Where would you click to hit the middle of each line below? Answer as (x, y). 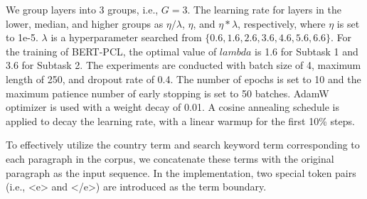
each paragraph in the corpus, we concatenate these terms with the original (170, 158)
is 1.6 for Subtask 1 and (307, 51)
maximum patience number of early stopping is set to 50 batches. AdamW (167, 93)
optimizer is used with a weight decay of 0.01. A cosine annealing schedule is (173, 107)
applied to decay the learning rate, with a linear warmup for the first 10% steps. (180, 120)
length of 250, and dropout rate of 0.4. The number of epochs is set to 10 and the (183, 79)
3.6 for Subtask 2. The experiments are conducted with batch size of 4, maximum (183, 65)
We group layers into (51, 9)
